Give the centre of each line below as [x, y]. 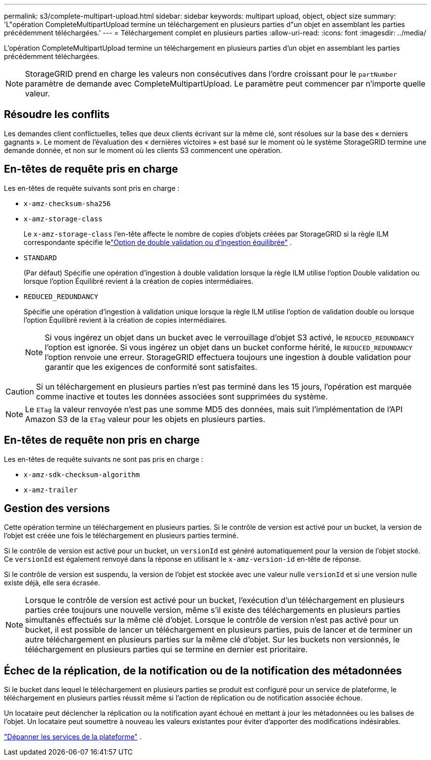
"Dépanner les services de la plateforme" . [73, 737]
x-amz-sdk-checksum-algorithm [82, 474]
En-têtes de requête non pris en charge [102, 440]
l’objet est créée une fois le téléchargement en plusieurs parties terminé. [121, 536]
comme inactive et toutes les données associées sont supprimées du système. [182, 396]
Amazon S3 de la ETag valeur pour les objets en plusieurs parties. [145, 419]
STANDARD [40, 258]
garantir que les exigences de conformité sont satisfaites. [151, 367]
